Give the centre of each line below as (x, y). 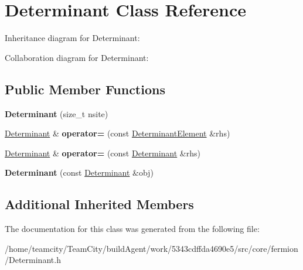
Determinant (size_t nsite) (57, 113)
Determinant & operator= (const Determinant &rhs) (103, 153)
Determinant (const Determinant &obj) (79, 172)
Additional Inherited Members (99, 204)
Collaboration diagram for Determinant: (77, 57)
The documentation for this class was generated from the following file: (132, 229)
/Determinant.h (33, 260)
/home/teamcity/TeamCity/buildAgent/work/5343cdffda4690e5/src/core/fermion (151, 248)
